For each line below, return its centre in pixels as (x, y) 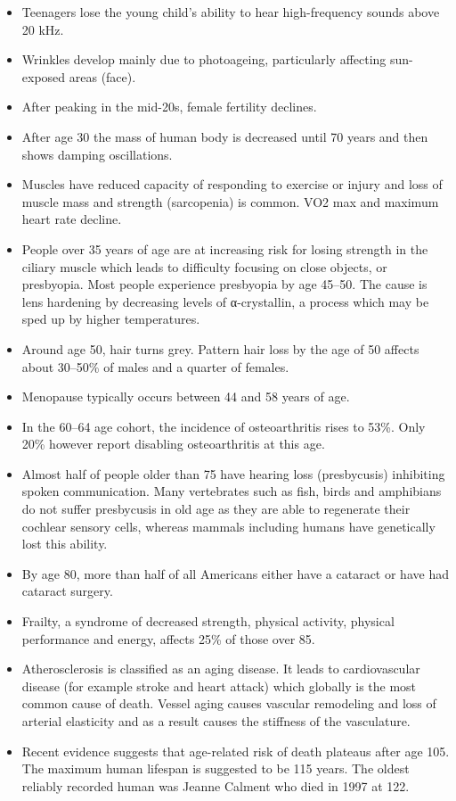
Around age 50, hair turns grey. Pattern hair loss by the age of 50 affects (220, 348)
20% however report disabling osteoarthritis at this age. (173, 444)
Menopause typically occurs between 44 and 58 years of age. (186, 396)
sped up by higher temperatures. (111, 319)
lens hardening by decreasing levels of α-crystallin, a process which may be (225, 301)
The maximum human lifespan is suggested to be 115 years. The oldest (216, 768)
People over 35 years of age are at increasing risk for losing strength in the (225, 248)
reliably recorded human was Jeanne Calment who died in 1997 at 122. (216, 785)
